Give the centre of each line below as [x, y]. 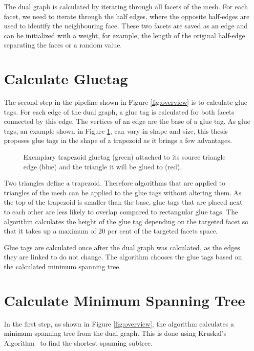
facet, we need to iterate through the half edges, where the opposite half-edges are [127, 16]
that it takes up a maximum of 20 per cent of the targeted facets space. [111, 231]
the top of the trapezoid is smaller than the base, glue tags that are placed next [123, 202]
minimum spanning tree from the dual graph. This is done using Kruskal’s [115, 333]
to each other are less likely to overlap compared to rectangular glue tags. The [121, 212]
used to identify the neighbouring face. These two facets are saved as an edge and [126, 26]
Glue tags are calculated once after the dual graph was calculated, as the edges [122, 247]
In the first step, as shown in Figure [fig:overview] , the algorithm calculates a [119, 323]
